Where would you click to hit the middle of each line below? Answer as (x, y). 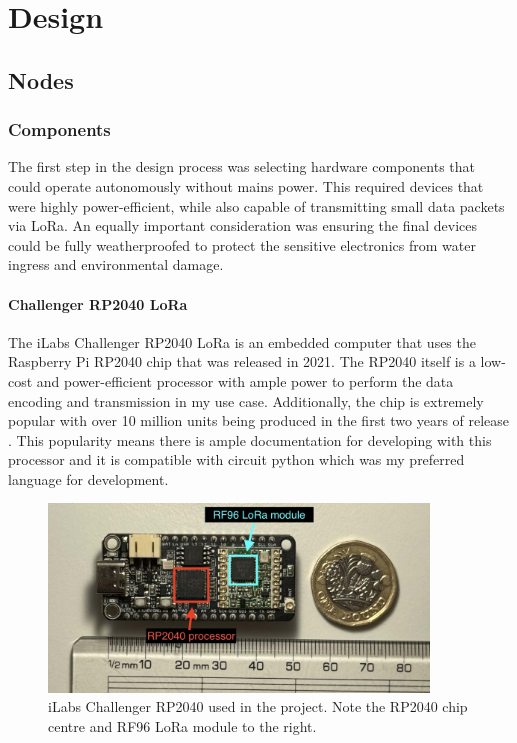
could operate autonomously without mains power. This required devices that (246, 185)
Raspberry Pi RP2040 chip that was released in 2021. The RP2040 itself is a (242, 361)
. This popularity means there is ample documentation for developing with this (250, 439)
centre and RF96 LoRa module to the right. (182, 725)
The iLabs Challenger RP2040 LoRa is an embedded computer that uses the (242, 341)
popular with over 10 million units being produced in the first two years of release (259, 420)
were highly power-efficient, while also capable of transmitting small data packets (256, 205)
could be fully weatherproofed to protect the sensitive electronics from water (242, 244)
